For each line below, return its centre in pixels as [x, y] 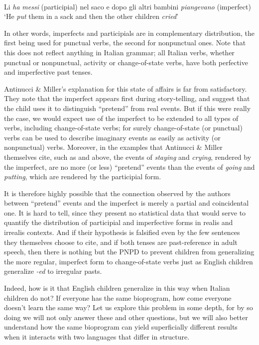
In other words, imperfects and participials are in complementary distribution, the [129, 33]
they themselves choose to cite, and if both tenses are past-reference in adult [121, 242]
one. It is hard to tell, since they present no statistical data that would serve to [125, 212]
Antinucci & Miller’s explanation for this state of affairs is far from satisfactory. [126, 88]
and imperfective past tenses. [48, 72]
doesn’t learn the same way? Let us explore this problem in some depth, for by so [129, 307]
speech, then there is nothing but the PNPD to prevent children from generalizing [129, 252]
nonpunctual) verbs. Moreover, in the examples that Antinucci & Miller [113, 147]
